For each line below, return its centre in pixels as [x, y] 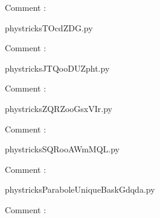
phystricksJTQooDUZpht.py [57, 68]
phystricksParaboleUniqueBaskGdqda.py [80, 189]
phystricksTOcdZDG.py [49, 27]
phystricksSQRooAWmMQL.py [62, 149]
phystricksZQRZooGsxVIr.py [59, 108]
